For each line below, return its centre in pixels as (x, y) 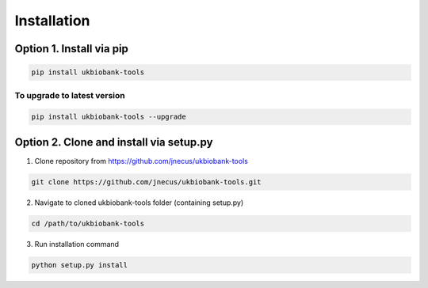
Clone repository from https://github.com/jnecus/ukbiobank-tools (141, 161)
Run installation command (76, 244)
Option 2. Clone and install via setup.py (114, 142)
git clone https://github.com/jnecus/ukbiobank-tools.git (146, 182)
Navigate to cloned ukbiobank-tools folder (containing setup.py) (139, 203)
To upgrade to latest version (70, 95)
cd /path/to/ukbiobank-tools (88, 223)
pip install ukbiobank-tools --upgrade (109, 117)
